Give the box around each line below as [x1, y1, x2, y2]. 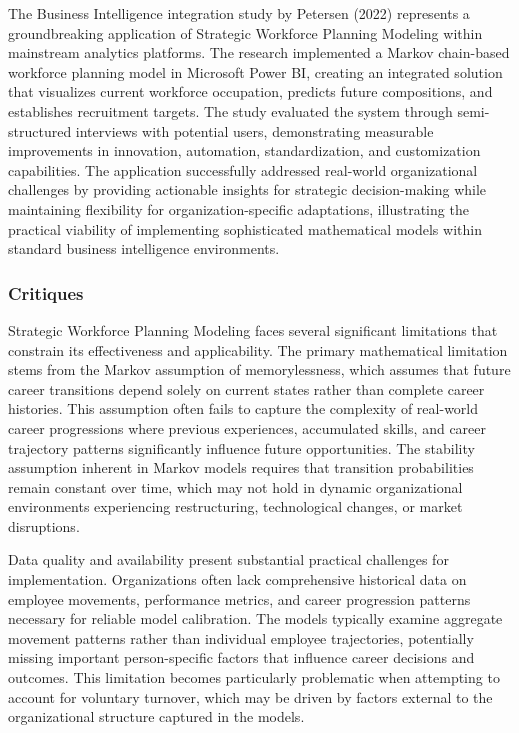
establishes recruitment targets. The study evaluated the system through [8, 100, 453, 121]
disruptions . [8, 515, 80, 536]
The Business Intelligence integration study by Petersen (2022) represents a [8, 3, 470, 23]
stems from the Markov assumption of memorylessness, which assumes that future [8, 359, 511, 380]
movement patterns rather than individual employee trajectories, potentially [8, 627, 474, 648]
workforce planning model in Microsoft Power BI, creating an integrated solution [8, 61, 503, 82]
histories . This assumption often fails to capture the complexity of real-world [8, 398, 479, 419]
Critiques [8, 280, 84, 305]
